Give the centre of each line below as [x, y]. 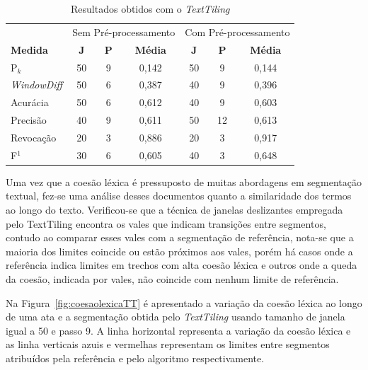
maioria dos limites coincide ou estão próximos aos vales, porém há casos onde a [179, 251]
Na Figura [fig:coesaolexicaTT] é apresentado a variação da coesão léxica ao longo [184, 302]
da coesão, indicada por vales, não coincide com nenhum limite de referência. [172, 279]
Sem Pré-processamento [124, 31]
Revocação [34, 137]
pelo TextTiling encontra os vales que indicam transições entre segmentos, [166, 223]
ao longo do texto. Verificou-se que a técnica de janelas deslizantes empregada [174, 210]
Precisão [29, 120]
